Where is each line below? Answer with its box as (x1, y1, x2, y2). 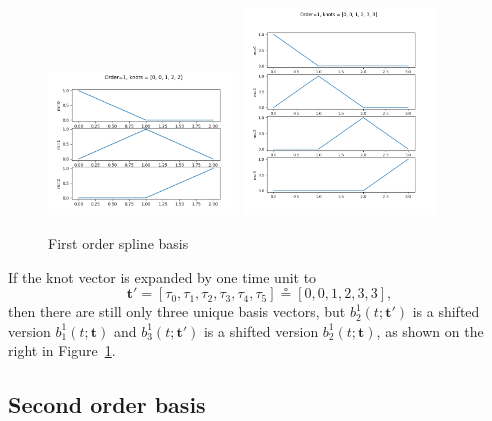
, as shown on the (376, 320, 484, 341)
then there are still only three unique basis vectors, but (8, 301, 346, 322)
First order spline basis (48, 232, 189, 253)
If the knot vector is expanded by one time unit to (8, 266, 317, 287)
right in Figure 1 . (8, 340, 116, 361)
